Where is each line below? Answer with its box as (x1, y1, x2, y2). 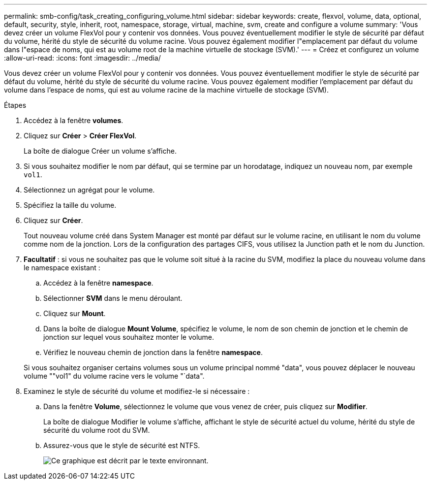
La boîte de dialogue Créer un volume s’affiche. (24, 147, 177, 155)
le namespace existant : (24, 263, 100, 272)
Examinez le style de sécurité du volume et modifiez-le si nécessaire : (24, 387, 250, 395)
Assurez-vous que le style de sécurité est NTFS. (43, 441, 200, 450)
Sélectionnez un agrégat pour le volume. (24, 186, 155, 194)
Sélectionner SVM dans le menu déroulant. (43, 294, 183, 302)
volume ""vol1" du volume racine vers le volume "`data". (24, 372, 205, 380)
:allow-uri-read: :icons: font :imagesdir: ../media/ (4, 54, 161, 62)
